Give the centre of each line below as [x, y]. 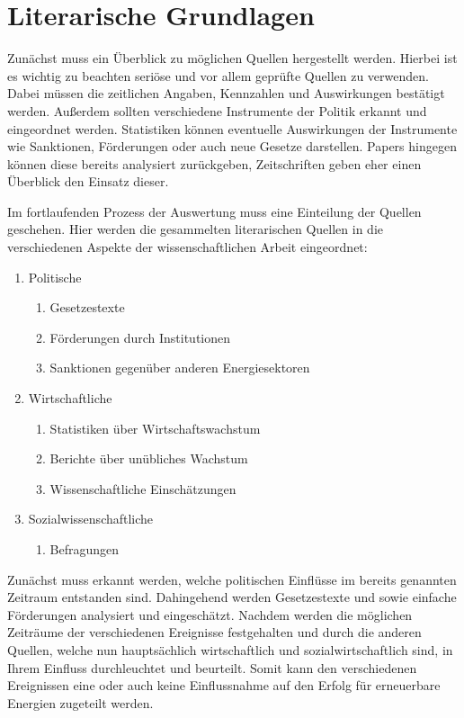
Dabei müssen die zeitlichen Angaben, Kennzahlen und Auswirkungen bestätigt [226, 93]
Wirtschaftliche [70, 398]
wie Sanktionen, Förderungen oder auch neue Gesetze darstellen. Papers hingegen [232, 146]
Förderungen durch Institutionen [140, 337]
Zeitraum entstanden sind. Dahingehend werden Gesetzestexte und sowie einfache [232, 597]
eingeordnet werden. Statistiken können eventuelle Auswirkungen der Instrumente [232, 128]
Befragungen [85, 549]
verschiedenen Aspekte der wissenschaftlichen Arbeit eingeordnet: [187, 247]
